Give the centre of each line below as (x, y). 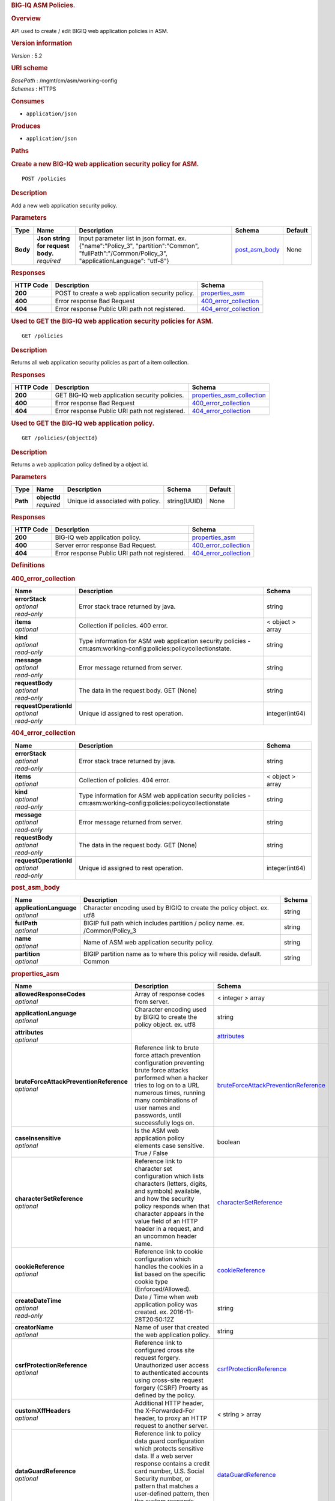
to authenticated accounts (171, 1373)
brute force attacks (161, 1070)
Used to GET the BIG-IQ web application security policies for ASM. (112, 321)
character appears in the (169, 1213)
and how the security (164, 1198)
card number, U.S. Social (169, 1471)
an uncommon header (166, 1236)
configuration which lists (169, 1176)
